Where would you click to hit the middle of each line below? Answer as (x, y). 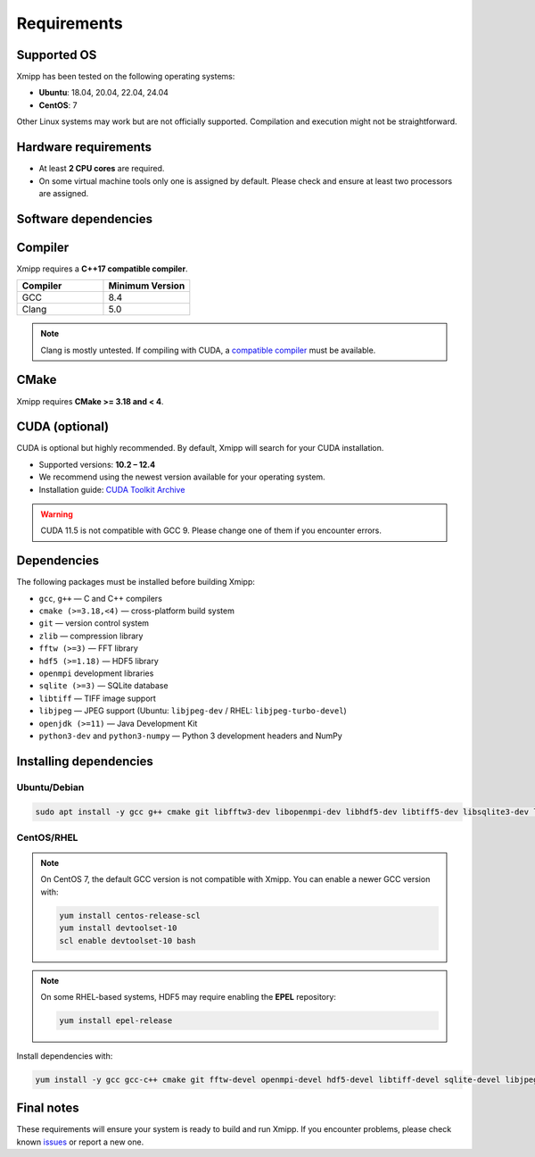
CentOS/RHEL (47, 837)
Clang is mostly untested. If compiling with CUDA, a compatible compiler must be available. (208, 350)
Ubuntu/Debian (50, 787)
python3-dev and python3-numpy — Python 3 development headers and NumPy (190, 736)
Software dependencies (85, 219)
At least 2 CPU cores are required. (102, 169)
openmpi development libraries (96, 673)
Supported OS (57, 55)
